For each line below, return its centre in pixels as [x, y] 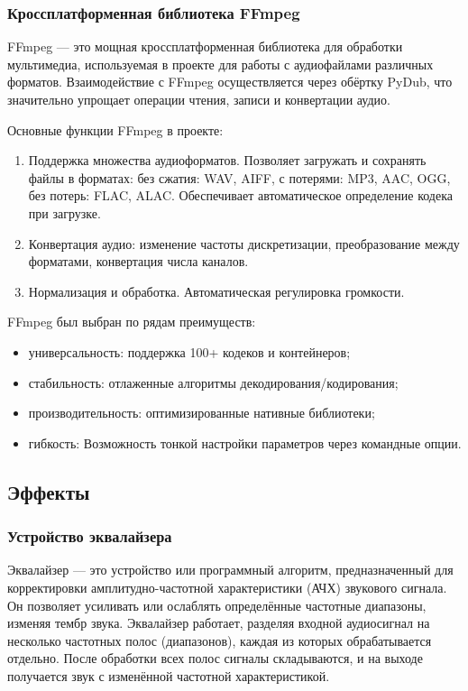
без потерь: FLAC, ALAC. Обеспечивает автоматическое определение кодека [240, 195]
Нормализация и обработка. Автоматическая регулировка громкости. [216, 291]
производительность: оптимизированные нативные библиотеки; [202, 413]
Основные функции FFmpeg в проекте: [115, 129]
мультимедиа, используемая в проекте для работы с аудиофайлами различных [220, 64]
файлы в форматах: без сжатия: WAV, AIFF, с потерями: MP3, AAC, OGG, [239, 177]
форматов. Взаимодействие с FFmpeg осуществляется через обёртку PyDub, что [230, 82]
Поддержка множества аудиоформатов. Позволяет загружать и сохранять [227, 160]
